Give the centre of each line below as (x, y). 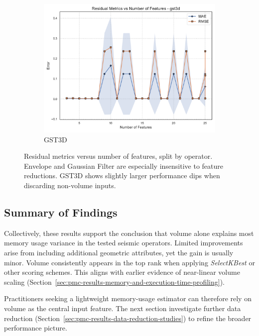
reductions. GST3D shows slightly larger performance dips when (122, 175)
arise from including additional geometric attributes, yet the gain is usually (119, 252)
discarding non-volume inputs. (70, 185)
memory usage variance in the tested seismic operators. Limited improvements (124, 243)
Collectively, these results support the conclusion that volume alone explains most (129, 233)
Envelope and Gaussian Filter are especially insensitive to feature (124, 166)
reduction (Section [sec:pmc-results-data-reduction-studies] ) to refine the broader (128, 318)
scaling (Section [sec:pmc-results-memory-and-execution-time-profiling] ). (114, 281)
